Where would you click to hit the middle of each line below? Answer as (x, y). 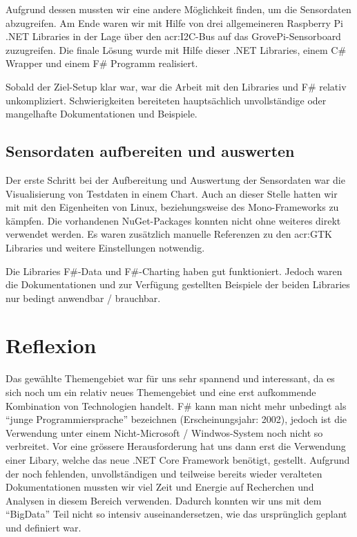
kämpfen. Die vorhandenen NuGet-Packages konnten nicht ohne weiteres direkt (173, 220)
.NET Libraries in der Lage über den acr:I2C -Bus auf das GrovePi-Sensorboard (173, 36)
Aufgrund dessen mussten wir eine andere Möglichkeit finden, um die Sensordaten (178, 9)
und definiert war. (44, 527)
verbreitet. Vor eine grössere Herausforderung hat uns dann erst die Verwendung (176, 446)
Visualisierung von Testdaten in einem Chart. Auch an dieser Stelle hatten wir (172, 193)
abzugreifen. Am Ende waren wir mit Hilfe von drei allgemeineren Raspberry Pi (175, 22)
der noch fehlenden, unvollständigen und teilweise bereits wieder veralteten (164, 473)
